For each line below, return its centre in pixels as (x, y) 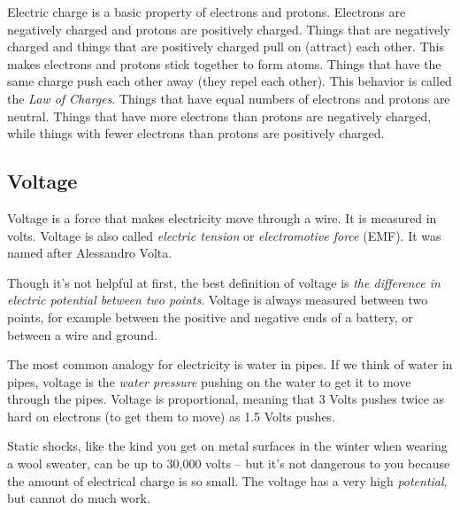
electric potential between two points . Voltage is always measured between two (218, 300)
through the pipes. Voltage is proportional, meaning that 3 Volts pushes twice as (226, 399)
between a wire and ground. (83, 334)
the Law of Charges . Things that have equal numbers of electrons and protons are (229, 98)
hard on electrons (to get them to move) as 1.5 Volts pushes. (172, 416)
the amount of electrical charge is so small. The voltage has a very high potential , (227, 480)
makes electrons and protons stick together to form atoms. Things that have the (224, 63)
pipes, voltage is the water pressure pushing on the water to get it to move (209, 381)
